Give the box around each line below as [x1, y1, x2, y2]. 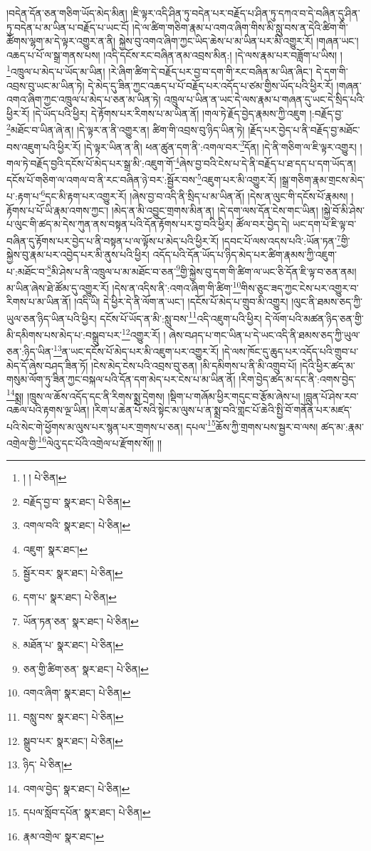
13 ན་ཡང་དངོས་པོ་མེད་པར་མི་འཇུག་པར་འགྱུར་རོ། [53, 342, 219, 358]
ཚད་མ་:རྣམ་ [321, 419, 364, 434]
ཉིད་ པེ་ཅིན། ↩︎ [23, 757, 72, 772]
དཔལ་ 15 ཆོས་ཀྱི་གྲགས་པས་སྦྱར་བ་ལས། [186, 417, 318, 434]
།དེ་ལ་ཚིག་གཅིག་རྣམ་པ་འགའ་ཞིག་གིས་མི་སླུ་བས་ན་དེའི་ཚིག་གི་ [132, 19, 348, 34]
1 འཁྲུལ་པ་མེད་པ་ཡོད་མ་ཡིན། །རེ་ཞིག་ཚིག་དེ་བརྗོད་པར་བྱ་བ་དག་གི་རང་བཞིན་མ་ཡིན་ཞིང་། [6, 62, 313, 79]
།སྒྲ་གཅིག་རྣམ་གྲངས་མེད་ [279, 172, 365, 187]
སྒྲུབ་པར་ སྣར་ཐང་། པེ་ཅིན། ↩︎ [23, 733, 123, 748]
